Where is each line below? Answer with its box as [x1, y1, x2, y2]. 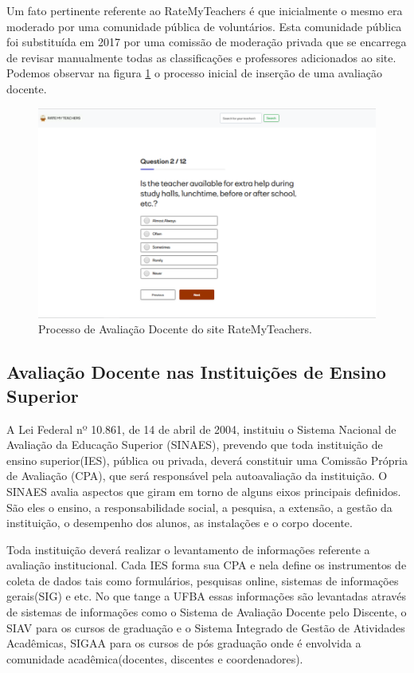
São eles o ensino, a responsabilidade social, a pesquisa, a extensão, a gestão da [6, 498, 393, 515]
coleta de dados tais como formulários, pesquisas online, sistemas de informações [6, 572, 399, 588]
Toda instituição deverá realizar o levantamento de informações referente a [6, 541, 370, 557]
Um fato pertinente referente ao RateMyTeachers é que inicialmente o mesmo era [6, 2, 403, 18]
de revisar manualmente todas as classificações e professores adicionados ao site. [6, 49, 396, 65]
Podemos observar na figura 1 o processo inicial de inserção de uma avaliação [6, 65, 383, 81]
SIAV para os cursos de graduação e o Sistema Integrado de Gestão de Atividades [6, 619, 405, 636]
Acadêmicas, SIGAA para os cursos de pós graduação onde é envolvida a [6, 635, 361, 651]
